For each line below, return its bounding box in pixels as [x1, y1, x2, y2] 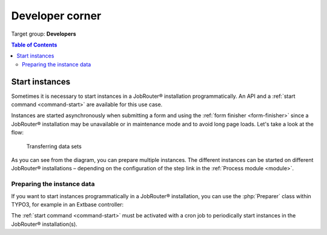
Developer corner [11, 9, 102, 22]
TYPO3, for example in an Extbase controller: [11, 201, 124, 208]
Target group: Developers [11, 30, 76, 37]
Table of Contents [11, 41, 58, 48]
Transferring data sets [26, 143, 82, 150]
